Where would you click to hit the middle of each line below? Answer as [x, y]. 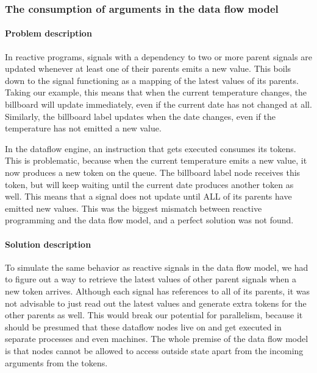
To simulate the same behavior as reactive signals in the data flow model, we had [157, 267]
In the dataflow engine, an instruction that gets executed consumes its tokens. [151, 148]
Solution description [48, 244]
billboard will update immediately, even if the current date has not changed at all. [158, 104]
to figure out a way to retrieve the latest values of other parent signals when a [151, 279]
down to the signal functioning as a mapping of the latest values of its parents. [152, 80]
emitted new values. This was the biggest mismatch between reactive [134, 208]
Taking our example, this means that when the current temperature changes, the [156, 92]
